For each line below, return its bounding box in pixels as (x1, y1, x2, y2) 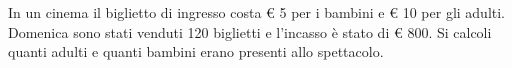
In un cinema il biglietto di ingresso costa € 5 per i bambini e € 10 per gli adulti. (8, 2, 506, 22)
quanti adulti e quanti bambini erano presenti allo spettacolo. (8, 41, 384, 62)
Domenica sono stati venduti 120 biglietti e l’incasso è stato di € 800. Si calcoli (8, 21, 492, 42)
